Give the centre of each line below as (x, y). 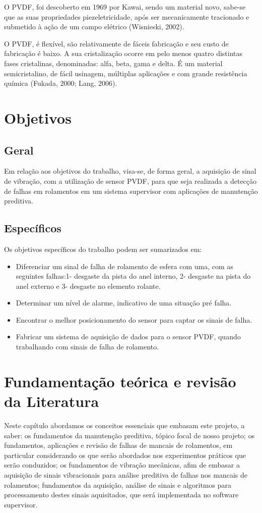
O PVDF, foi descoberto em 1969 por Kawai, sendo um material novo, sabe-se (125, 7)
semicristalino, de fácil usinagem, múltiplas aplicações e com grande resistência (126, 73)
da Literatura (52, 401)
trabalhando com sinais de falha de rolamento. (87, 347)
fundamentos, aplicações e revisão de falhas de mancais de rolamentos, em (118, 445)
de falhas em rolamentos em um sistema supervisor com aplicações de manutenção (131, 191)
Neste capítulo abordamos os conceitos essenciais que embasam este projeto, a (124, 425)
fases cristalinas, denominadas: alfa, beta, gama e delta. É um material (113, 63)
